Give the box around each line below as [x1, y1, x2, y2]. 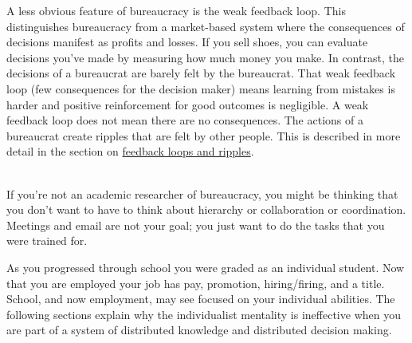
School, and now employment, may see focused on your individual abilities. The [6, 290, 395, 307]
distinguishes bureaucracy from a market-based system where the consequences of [6, 18, 405, 34]
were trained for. [6, 232, 88, 249]
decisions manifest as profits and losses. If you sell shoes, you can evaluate [6, 34, 368, 50]
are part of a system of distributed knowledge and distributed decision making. [6, 321, 392, 338]
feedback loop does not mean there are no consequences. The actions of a [6, 112, 363, 128]
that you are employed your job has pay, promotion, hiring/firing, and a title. [6, 274, 385, 291]
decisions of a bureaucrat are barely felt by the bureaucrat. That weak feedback [6, 65, 396, 81]
